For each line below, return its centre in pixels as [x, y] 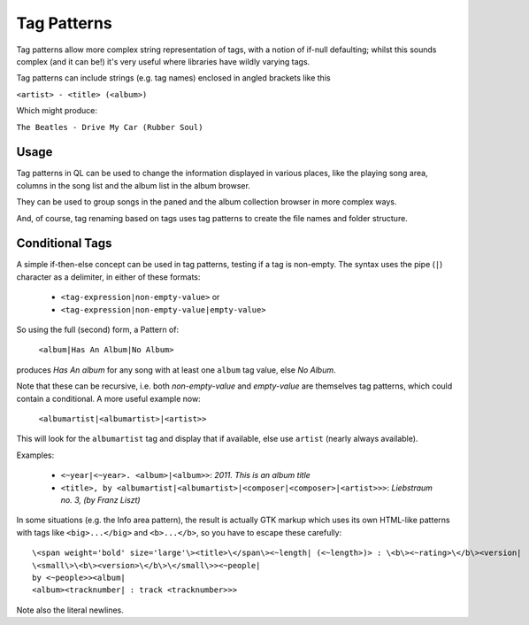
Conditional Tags [64, 243]
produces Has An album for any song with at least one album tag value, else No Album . [176, 370]
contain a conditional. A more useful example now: [108, 398]
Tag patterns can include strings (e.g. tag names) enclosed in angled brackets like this [173, 78]
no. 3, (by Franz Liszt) [100, 499]
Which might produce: [57, 111]
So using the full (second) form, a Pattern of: [98, 330]
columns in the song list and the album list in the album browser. [134, 185]
